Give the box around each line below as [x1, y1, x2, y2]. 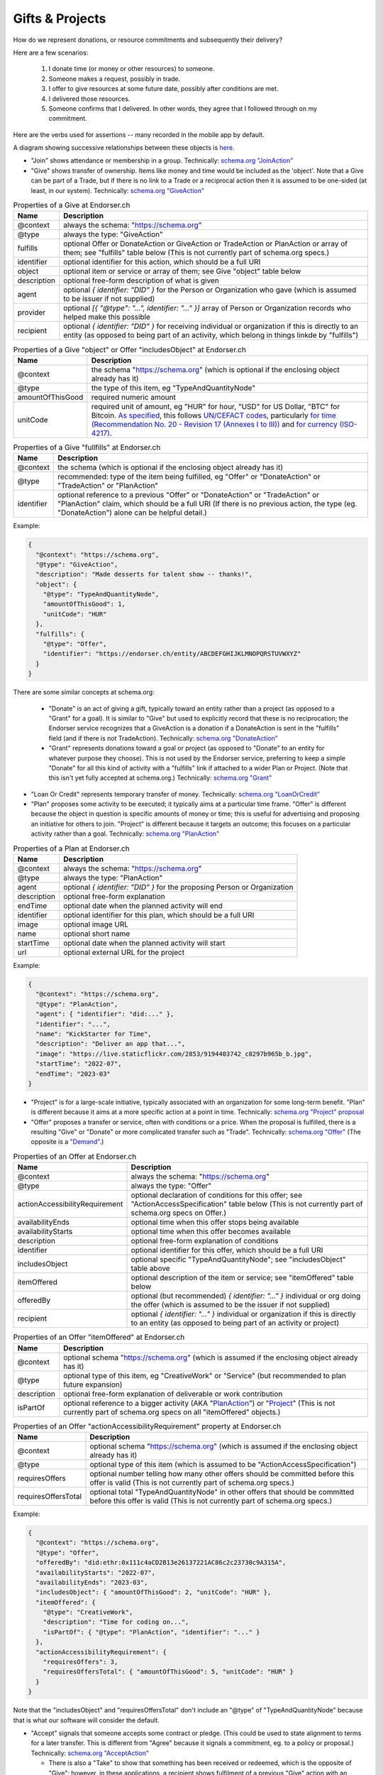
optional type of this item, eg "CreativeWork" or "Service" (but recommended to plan [62, 1370, 347, 1380]
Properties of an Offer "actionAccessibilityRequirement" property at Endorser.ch [13, 1421, 282, 1431]
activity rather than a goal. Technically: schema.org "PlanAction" [30, 829, 220, 838]
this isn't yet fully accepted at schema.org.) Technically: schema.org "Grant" [48, 774, 272, 782]
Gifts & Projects [13, 11, 106, 26]
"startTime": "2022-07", [35, 1060, 122, 1068]
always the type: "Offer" [131, 1181, 212, 1191]
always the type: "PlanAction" [62, 873, 163, 883]
